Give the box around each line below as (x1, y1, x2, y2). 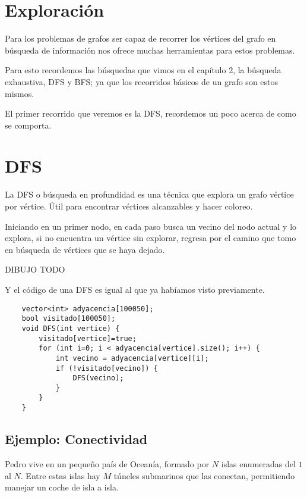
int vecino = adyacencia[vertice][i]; (55, 354, 209, 362)
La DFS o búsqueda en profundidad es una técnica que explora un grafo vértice (5, 188, 294, 201)
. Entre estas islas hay (20, 469, 100, 482)
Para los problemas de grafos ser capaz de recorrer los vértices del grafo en (5, 32, 276, 45)
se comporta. (5, 118, 52, 131)
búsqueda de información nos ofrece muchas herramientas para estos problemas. (5, 43, 295, 56)
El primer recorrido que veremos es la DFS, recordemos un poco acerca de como (5, 107, 296, 120)
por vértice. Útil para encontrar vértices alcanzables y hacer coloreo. (5, 200, 253, 212)
